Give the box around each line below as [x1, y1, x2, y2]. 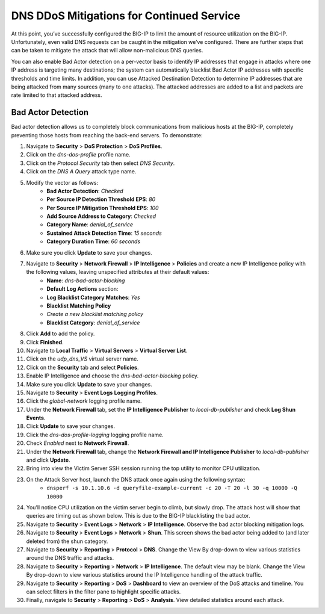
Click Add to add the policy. [26, 330, 95, 337]
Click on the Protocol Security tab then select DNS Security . [26, 160, 175, 167]
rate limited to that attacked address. [11, 91, 102, 99]
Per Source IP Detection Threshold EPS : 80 [46, 196, 156, 203]
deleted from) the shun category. [26, 538, 108, 545]
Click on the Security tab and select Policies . [26, 364, 139, 371]
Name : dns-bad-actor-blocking [46, 277, 125, 284]
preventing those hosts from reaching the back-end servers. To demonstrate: [11, 131, 203, 138]
